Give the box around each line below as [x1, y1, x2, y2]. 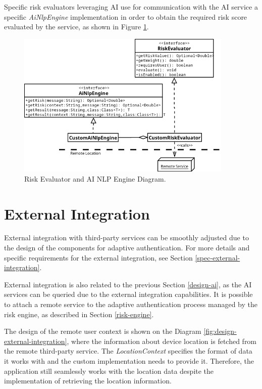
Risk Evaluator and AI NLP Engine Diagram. [24, 173, 166, 184]
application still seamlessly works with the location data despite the [4, 365, 214, 376]
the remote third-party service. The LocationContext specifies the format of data [4, 345, 252, 356]
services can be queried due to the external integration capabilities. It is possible [4, 289, 253, 299]
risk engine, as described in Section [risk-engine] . [4, 309, 154, 319]
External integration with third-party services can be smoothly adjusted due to [4, 232, 249, 243]
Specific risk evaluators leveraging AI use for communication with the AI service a [4, 2, 258, 12]
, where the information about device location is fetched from [67, 335, 257, 346]
